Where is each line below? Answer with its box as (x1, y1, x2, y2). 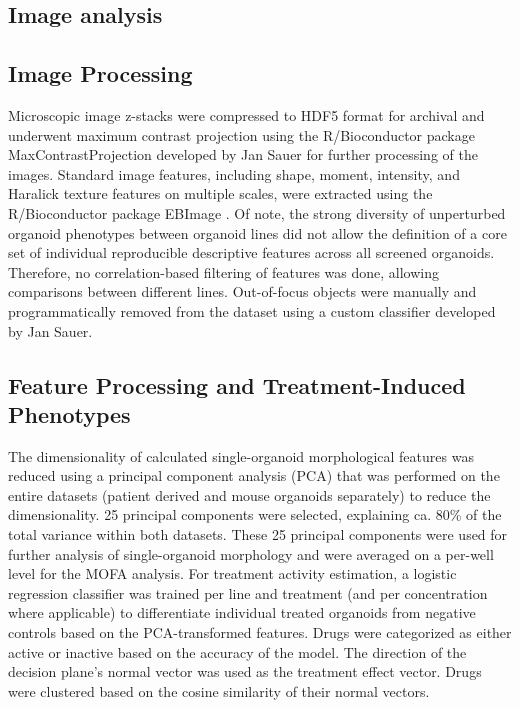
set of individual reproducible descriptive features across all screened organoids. (8, 242, 495, 263)
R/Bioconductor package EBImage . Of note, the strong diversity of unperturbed (8, 202, 506, 223)
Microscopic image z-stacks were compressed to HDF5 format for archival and (8, 104, 485, 125)
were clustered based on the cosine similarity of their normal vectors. (8, 680, 430, 701)
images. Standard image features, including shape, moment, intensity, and (8, 163, 460, 184)
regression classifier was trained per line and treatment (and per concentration (8, 582, 488, 603)
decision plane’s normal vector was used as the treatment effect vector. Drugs (8, 661, 482, 682)
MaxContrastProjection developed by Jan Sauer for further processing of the (8, 144, 478, 165)
